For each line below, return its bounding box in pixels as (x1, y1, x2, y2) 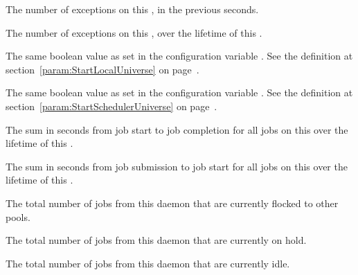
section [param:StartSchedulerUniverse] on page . (6, 98, 217, 113)
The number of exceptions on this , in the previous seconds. (6, 2, 259, 16)
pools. (6, 209, 30, 224)
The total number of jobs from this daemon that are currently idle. (6, 256, 290, 270)
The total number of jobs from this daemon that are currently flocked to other (6, 195, 339, 210)
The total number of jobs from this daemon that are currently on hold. (6, 233, 307, 247)
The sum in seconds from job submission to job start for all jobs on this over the (6, 159, 348, 173)
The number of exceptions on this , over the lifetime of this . (6, 25, 262, 39)
